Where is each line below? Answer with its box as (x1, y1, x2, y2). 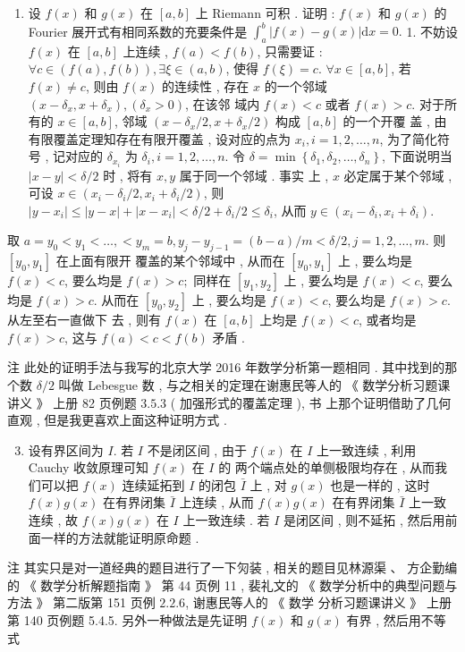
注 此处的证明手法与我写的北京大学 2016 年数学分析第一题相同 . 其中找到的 (7, 358, 445, 377)
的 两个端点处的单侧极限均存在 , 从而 (218, 458, 435, 477)
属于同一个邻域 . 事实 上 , (179, 165, 329, 184)
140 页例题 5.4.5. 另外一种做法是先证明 (23, 611, 248, 630)
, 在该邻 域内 (184, 94, 260, 113)
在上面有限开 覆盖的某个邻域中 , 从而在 (55, 251, 285, 270)
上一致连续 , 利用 (317, 440, 417, 459)
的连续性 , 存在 (162, 77, 249, 96)
